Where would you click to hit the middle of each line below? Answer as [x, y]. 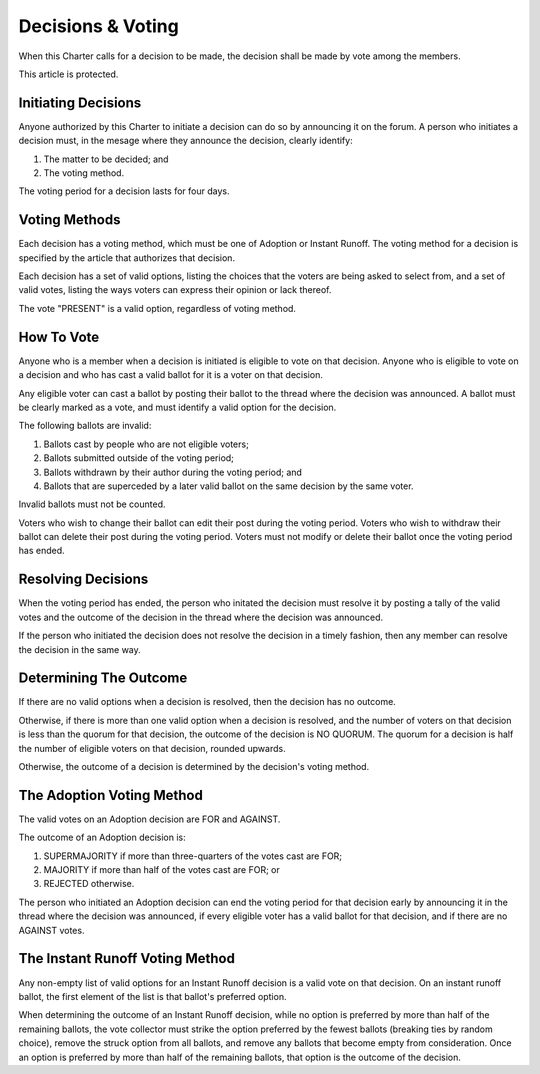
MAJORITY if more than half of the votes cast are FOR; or [161, 870]
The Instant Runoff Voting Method [126, 958]
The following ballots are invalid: [85, 426]
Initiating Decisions [80, 102]
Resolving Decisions [83, 579]
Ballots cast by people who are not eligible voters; [146, 444]
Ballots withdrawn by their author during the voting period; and [172, 472]
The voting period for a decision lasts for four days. [124, 191]
